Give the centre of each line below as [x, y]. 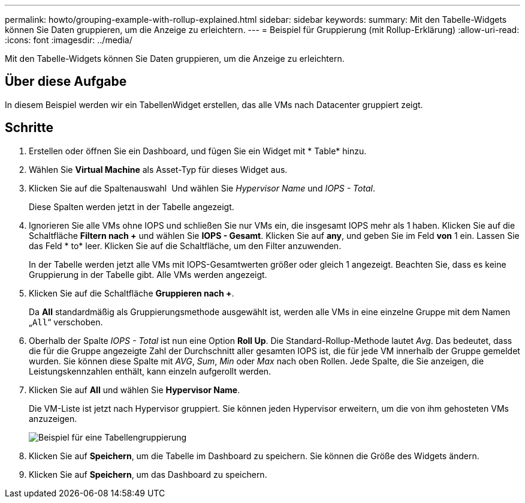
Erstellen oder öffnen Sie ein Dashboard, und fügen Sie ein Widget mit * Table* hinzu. [198, 151]
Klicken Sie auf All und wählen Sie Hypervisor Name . [135, 390]
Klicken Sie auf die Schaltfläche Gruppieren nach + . [132, 293]
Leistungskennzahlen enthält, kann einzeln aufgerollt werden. [150, 371]
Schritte [29, 128]
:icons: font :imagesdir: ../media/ [69, 40]
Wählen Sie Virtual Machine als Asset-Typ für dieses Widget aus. [158, 169]
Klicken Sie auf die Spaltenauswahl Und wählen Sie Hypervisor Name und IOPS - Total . [202, 188]
